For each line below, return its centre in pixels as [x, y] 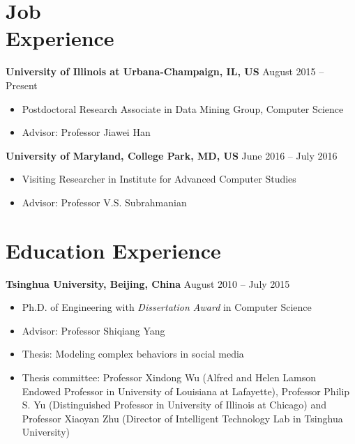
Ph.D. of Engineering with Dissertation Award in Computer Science [167, 307]
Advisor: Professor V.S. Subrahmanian [104, 202]
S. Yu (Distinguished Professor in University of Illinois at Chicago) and [174, 405]
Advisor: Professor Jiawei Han [86, 132]
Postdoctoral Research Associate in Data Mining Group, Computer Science [183, 108]
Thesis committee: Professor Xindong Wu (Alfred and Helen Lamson [169, 377]
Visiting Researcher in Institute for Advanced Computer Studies [159, 179]
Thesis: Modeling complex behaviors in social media [133, 354]
